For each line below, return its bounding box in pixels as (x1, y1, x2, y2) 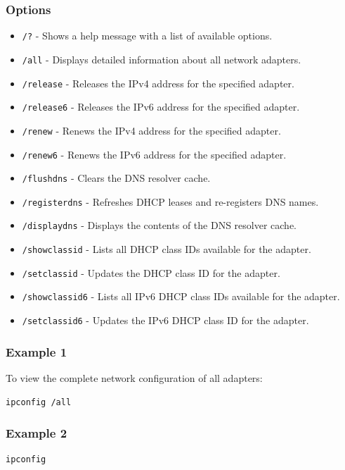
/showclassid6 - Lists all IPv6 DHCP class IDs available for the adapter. (22, 289, 340, 304)
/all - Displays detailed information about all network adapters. (22, 51, 301, 66)
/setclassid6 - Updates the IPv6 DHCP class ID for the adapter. (22, 313, 309, 328)
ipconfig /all (6, 397, 72, 407)
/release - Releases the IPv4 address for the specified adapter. (22, 75, 294, 90)
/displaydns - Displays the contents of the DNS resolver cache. (22, 218, 297, 233)
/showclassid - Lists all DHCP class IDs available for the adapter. (22, 242, 311, 256)
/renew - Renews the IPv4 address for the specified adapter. (22, 123, 281, 137)
